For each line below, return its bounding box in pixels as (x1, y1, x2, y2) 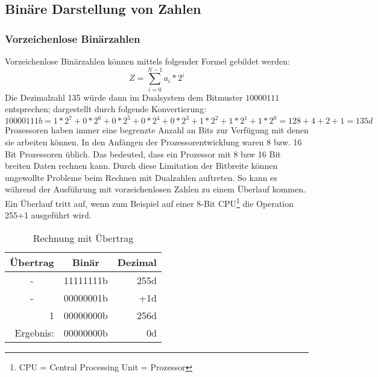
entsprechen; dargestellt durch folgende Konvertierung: (5, 103, 207, 115)
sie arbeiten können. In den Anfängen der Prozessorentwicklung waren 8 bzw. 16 (5, 136, 302, 148)
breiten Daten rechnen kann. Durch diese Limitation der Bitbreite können (5, 159, 278, 172)
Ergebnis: (14, 325, 54, 340)
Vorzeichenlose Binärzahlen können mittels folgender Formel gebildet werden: (5, 55, 290, 67)
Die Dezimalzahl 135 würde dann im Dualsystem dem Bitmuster (5, 90, 243, 103)
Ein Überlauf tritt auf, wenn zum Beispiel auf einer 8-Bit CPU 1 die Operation (5, 195, 294, 209)
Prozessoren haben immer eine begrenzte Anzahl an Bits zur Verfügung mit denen (5, 124, 309, 136)
